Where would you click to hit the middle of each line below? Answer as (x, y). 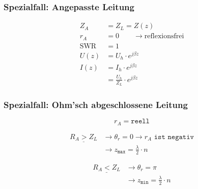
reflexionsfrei (164, 36)
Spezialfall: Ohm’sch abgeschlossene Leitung (96, 104)
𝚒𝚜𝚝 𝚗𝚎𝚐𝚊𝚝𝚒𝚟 (174, 137)
